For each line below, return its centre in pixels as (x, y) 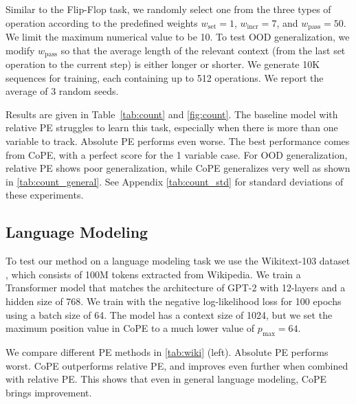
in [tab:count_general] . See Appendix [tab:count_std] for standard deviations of (175, 181)
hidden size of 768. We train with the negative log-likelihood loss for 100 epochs (174, 301)
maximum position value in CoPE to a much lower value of (130, 328)
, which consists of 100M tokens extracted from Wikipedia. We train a (153, 274)
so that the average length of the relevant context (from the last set (203, 50)
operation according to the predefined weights (102, 22)
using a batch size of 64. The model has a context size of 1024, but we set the (169, 314)
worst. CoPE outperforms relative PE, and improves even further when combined (177, 365)
